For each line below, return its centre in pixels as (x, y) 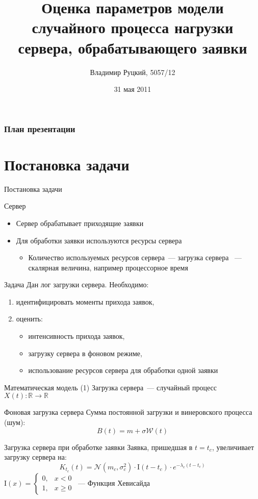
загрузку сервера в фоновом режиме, (85, 353)
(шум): (15, 422)
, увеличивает (233, 447)
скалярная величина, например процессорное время (108, 267)
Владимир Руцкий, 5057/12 (133, 72)
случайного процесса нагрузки (133, 27)
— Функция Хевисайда (114, 482)
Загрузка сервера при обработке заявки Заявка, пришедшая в (98, 447)
